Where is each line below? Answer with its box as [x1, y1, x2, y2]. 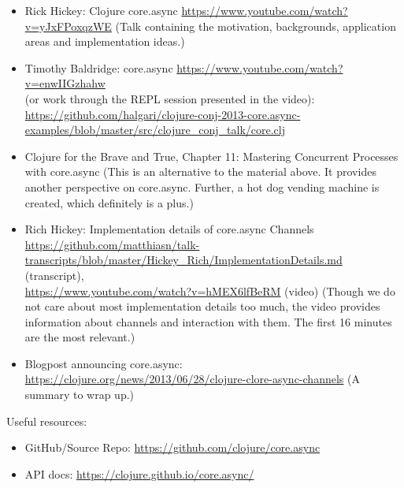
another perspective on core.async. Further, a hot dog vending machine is [24, 178, 380, 195]
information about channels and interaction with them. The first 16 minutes [24, 313, 392, 330]
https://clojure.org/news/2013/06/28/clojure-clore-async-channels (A [24, 371, 360, 387]
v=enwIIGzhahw [24, 75, 106, 91]
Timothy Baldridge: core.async [24, 59, 173, 76]
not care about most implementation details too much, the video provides [24, 298, 380, 315]
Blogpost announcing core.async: [24, 355, 183, 371]
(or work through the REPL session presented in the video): [24, 90, 315, 106]
